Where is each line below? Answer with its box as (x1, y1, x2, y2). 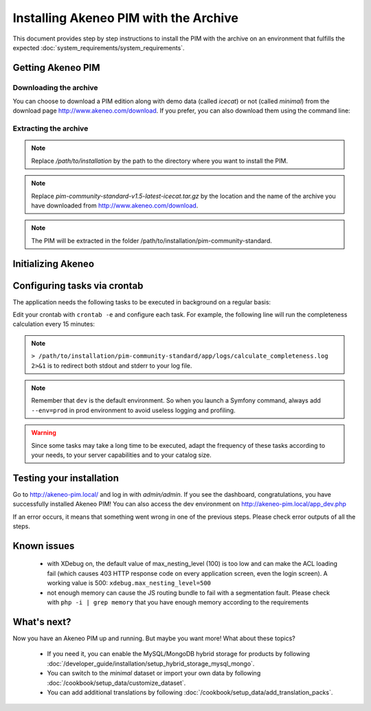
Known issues (12, 540, 75, 552)
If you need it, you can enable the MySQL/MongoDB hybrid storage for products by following (47, 650, 311, 658)
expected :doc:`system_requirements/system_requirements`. (12, 43, 185, 52)
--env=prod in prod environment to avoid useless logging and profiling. (31, 406, 236, 414)
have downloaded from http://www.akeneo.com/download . (31, 201, 199, 210)
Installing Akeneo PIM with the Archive (12, 10, 238, 25)
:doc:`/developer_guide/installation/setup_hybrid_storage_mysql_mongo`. (47, 659, 255, 668)
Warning (31, 429, 56, 437)
